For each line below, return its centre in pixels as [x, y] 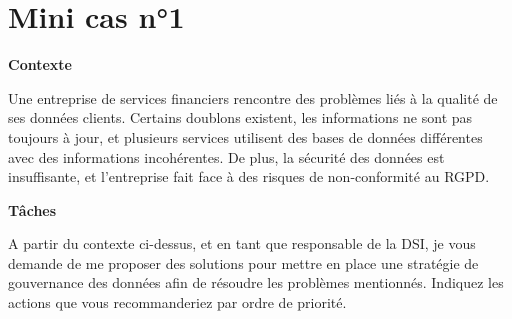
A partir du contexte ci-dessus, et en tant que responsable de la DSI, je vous [242, 243]
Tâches [32, 209]
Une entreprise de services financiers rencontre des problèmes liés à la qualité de [253, 97]
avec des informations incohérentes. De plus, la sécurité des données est [226, 156]
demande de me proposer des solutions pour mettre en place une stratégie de [243, 262]
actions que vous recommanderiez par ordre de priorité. [177, 302]
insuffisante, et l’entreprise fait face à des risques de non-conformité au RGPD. [249, 176]
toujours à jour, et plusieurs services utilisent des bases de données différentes [245, 136]
